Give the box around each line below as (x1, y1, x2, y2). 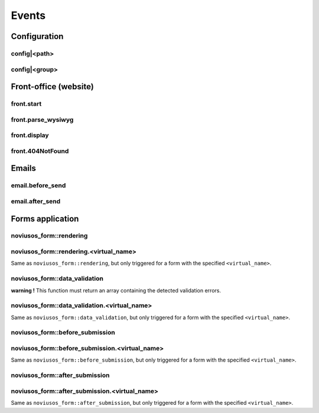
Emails (11, 163, 37, 174)
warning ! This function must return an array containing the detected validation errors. (11, 287, 222, 294)
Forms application (11, 213, 79, 224)
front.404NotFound (11, 147, 69, 155)
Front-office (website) (11, 82, 94, 92)
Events (11, 9, 46, 22)
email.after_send (11, 197, 61, 205)
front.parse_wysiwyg (11, 115, 74, 123)
